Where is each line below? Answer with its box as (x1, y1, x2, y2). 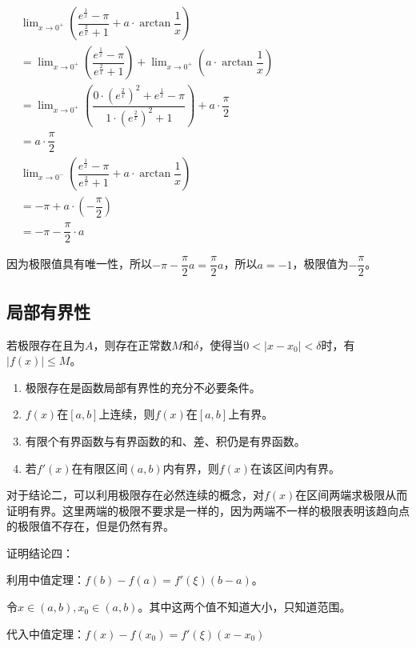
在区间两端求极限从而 (295, 486, 408, 503)
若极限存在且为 (6, 336, 85, 353)
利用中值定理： (6, 571, 85, 588)
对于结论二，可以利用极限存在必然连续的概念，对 (6, 486, 264, 503)
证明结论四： (6, 544, 74, 561)
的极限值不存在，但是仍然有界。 (6, 518, 174, 534)
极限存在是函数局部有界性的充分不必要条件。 (25, 378, 261, 395)
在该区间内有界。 (250, 459, 340, 476)
